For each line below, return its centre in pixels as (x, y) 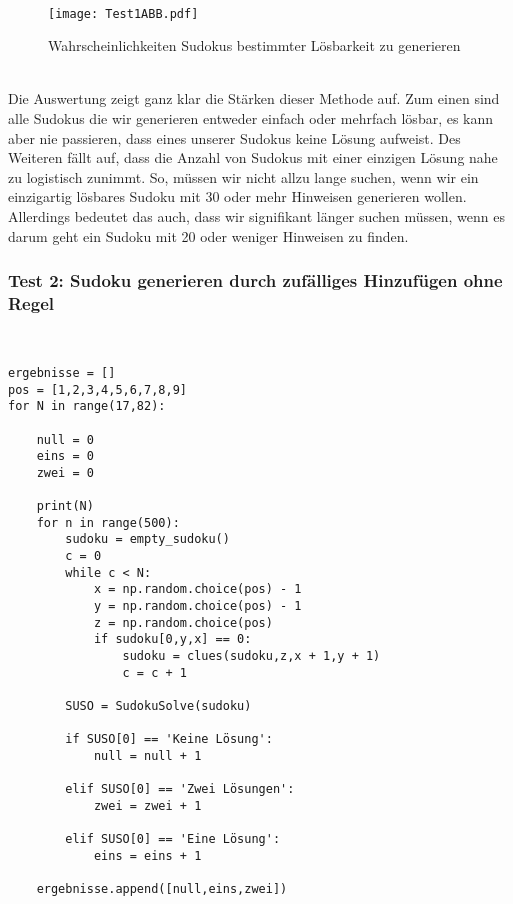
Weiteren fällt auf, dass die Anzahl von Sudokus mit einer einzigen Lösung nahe (253, 157)
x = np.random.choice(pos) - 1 (197, 589)
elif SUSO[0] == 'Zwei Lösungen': (180, 789)
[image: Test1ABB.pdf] (123, 13)
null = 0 (65, 439)
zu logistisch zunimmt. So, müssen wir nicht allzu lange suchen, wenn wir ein (243, 176)
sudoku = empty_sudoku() (147, 539)
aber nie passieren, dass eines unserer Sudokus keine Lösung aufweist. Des (234, 137)
